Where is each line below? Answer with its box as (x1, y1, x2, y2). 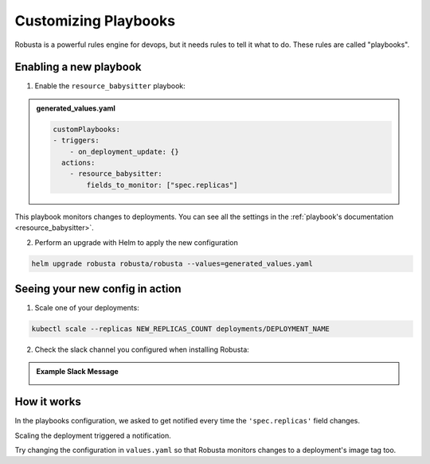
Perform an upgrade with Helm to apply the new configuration (34, 237, 238, 247)
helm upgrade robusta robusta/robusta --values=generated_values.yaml (31, 259, 314, 268)
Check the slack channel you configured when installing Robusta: (34, 345, 250, 354)
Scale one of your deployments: (34, 303, 139, 313)
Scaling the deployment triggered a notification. (14, 431, 171, 440)
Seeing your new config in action (14, 282, 182, 295)
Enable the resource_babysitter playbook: (34, 81, 186, 91)
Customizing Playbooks (14, 12, 175, 29)
